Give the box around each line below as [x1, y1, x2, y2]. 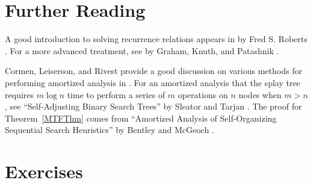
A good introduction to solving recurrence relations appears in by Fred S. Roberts [5, 33, 308, 45]
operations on [178, 88, 228, 101]
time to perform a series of [67, 88, 166, 101]
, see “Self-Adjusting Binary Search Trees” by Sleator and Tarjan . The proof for [5, 100, 302, 113]
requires [5, 88, 34, 101]
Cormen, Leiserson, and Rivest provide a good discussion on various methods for [5, 64, 302, 77]
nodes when [238, 88, 282, 101]
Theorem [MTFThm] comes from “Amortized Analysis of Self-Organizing [5, 111, 277, 124]
